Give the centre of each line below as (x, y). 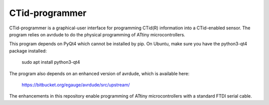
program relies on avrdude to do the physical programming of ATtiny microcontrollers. (97, 34)
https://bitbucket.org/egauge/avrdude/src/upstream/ (76, 85)
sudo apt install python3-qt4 (51, 62)
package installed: (28, 51)
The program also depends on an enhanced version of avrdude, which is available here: (99, 73)
